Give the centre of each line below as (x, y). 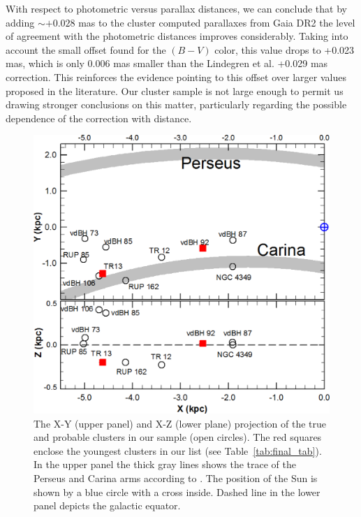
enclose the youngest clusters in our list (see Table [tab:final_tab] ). (178, 450)
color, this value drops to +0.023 (285, 49)
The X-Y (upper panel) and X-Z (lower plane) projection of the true (180, 423)
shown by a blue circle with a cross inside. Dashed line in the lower (177, 491)
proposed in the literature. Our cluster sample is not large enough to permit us (175, 90)
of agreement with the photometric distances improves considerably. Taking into (177, 36)
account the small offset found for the (86, 49)
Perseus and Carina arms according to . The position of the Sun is (176, 478)
